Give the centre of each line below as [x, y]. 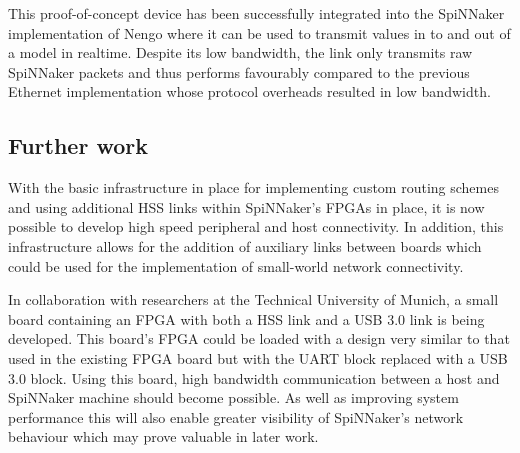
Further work [78, 145]
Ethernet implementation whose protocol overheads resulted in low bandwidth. [249, 91]
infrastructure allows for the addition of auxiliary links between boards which [245, 245]
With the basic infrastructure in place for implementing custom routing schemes [253, 187]
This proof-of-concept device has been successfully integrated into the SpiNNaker [256, 13]
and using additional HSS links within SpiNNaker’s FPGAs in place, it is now [246, 206]
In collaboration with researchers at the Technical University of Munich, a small [253, 299]
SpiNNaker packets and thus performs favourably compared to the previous [239, 71]
